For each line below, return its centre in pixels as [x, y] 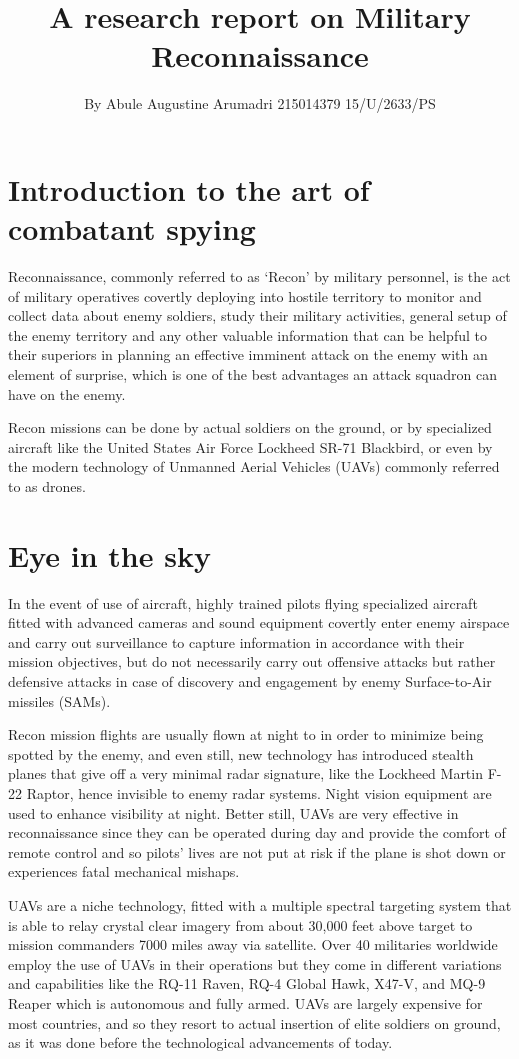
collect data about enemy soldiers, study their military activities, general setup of [257, 315]
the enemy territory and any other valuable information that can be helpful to [247, 334]
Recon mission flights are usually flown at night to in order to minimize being [246, 734]
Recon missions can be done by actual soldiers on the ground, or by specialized [250, 427]
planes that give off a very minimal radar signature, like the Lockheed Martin [245, 773]
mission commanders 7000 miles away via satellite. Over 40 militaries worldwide [253, 944]
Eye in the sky [109, 554]
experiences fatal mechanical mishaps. [124, 871]
